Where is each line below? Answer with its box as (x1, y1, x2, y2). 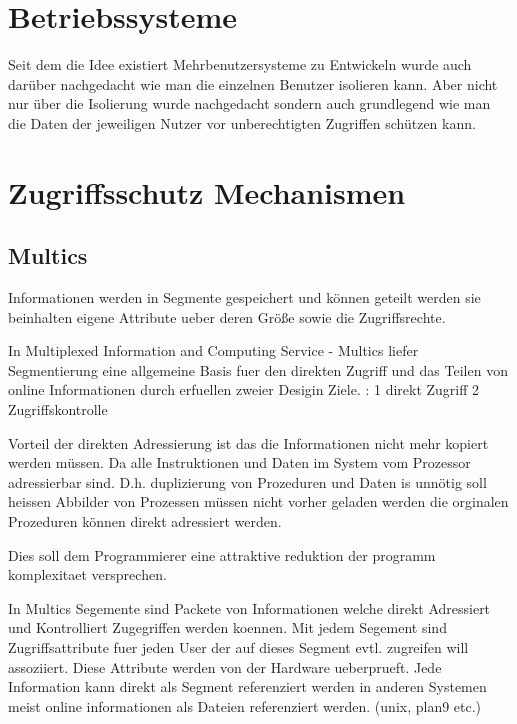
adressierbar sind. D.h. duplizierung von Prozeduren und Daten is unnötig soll (8, 471, 487, 492)
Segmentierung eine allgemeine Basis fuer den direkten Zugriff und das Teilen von (8, 359, 508, 380)
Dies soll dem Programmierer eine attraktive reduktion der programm (8, 544, 436, 565)
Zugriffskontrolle (8, 399, 108, 420)
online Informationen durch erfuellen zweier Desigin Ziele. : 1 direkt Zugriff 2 (8, 379, 480, 400)
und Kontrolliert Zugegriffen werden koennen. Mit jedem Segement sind (8, 617, 447, 638)
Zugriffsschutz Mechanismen (8, 171, 406, 212)
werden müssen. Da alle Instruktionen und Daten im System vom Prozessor (8, 452, 471, 473)
